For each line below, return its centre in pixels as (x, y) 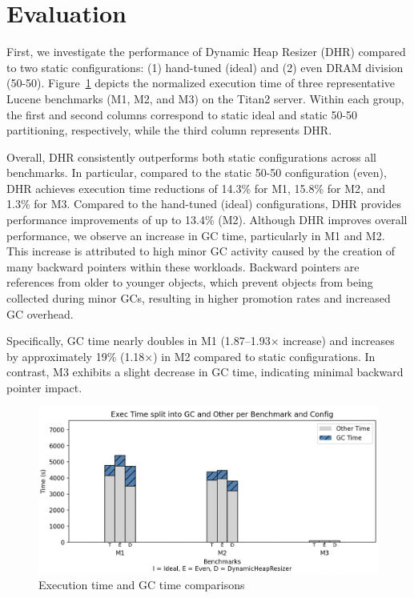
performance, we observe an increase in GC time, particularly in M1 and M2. (196, 235)
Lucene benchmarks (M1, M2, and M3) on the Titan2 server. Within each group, (205, 98)
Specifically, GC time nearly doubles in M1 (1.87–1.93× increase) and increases (201, 341)
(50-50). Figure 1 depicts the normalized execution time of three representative (201, 83)
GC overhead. (40, 313)
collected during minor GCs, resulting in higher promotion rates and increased (199, 298)
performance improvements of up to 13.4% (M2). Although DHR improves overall (207, 220)
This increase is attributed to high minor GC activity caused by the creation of (201, 251)
